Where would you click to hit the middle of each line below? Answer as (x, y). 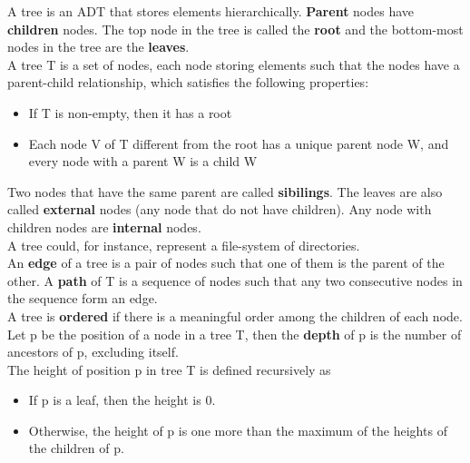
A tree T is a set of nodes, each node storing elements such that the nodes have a (234, 64)
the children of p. (76, 448)
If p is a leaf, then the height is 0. (122, 400)
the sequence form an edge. (83, 298)
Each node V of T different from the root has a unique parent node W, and (239, 143)
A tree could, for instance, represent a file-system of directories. (184, 245)
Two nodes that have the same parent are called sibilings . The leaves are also (225, 191)
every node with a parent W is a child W (143, 161)
